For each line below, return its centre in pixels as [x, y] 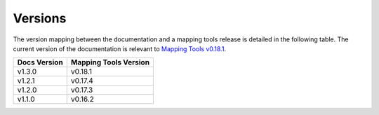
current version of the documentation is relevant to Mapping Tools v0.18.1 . [120, 48]
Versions [40, 18]
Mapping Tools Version [110, 62]
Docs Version [40, 62]
